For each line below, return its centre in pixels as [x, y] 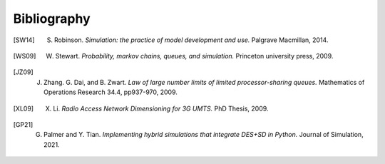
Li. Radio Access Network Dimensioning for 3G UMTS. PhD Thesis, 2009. [161, 108]
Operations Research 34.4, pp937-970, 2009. [111, 92]
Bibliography [52, 19]
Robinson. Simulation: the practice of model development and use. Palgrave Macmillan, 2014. [191, 40]
